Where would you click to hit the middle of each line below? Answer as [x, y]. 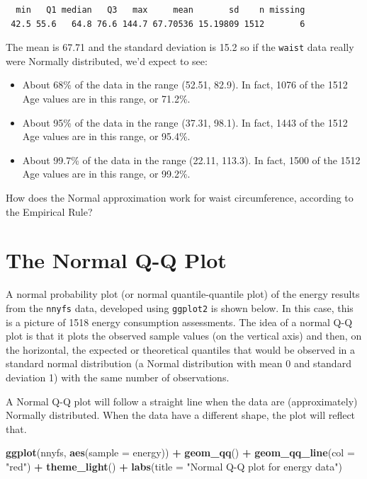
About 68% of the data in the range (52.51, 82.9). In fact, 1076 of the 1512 [185, 85]
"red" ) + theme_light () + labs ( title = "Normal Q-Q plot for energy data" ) [174, 466]
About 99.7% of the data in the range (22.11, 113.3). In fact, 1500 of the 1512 [191, 160]
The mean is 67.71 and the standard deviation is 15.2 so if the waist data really [180, 47]
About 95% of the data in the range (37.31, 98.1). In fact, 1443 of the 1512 [185, 122]
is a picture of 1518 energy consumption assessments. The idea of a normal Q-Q [179, 322]
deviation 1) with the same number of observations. [118, 377]
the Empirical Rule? [49, 211]
